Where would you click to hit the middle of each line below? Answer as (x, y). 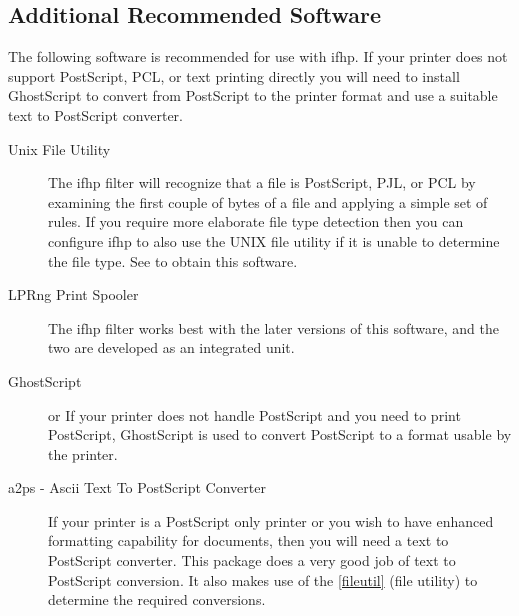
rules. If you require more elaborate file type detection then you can (256, 221)
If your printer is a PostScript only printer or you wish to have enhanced (271, 520)
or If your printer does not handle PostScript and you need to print (254, 414)
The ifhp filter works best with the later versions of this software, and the (273, 327)
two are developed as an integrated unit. (171, 347)
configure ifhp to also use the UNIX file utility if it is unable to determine (274, 240)
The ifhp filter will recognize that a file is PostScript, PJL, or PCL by (262, 182)
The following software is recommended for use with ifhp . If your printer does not (258, 56)
